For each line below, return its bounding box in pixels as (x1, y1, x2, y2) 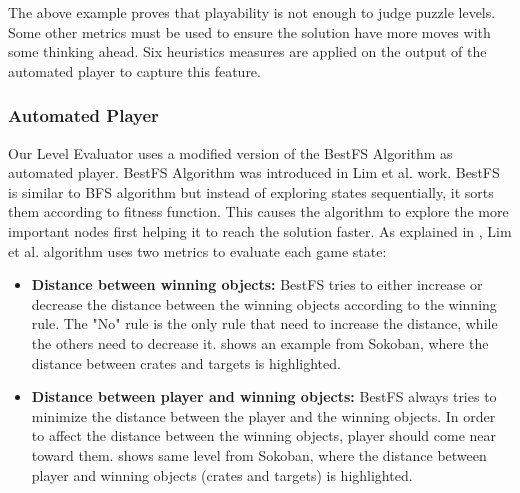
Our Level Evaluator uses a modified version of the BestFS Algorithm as (8, 142, 453, 163)
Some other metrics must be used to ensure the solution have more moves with (8, 21, 491, 42)
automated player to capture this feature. (8, 60, 261, 81)
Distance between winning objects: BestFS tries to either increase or (31, 274, 483, 295)
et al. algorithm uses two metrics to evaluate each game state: (8, 240, 387, 261)
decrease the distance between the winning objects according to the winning (31, 293, 497, 314)
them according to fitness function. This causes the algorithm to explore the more (8, 201, 509, 222)
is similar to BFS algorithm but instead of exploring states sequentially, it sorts (8, 181, 494, 202)
